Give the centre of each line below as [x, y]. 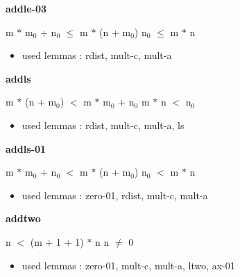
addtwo [23, 218]
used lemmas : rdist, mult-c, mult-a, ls [103, 125]
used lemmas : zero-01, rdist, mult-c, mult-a [115, 195]
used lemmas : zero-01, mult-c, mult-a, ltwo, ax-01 [128, 265]
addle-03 [26, 8]
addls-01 [26, 148]
